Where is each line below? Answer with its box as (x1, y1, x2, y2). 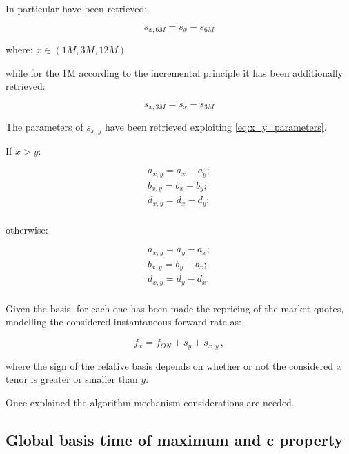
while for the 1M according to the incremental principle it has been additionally (6, 65, 343, 79)
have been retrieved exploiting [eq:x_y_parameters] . (105, 120, 327, 134)
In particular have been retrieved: (6, 1, 148, 15)
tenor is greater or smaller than (6, 372, 138, 386)
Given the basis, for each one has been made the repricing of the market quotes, (6, 301, 344, 315)
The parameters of (6, 120, 83, 134)
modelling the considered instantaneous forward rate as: (6, 314, 241, 329)
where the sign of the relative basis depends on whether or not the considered (6, 358, 334, 372)
